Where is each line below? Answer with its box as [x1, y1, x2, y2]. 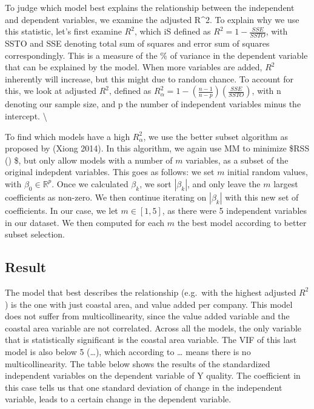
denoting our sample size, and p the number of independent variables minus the [5, 98, 301, 110]
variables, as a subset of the [185, 153, 289, 166]
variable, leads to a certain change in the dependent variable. [5, 393, 232, 405]
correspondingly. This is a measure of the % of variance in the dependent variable [5, 48, 308, 61]
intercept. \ [5, 109, 47, 122]
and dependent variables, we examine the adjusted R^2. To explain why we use [5, 13, 299, 25]
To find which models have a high [5, 130, 130, 142]
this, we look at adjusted [5, 84, 97, 97]
